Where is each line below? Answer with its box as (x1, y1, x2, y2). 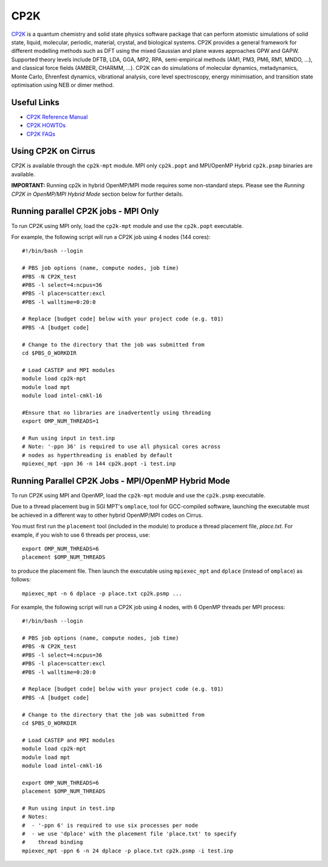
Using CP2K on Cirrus (11, 146, 95, 156)
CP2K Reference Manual (26, 113, 88, 120)
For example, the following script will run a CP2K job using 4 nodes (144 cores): (11, 233, 211, 240)
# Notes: (22, 813, 48, 820)
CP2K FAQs (26, 130, 56, 137)
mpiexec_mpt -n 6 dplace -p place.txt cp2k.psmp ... (22, 590, 182, 597)
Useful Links (11, 97, 60, 108)
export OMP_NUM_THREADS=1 (22, 418, 100, 425)
